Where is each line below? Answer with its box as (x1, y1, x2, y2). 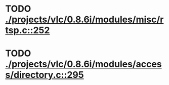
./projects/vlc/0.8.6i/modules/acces (5, 59, 162, 70)
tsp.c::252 (5, 25, 50, 36)
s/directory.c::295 (5, 69, 85, 81)
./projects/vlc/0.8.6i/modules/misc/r (5, 14, 164, 25)
